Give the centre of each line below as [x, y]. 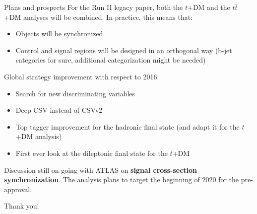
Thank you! [22, 206]
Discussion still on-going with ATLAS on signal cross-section [101, 170]
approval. [18, 189]
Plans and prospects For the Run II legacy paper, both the [94, 7]
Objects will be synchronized [59, 34]
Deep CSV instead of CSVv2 [59, 110]
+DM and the [209, 7]
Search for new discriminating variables [75, 93]
